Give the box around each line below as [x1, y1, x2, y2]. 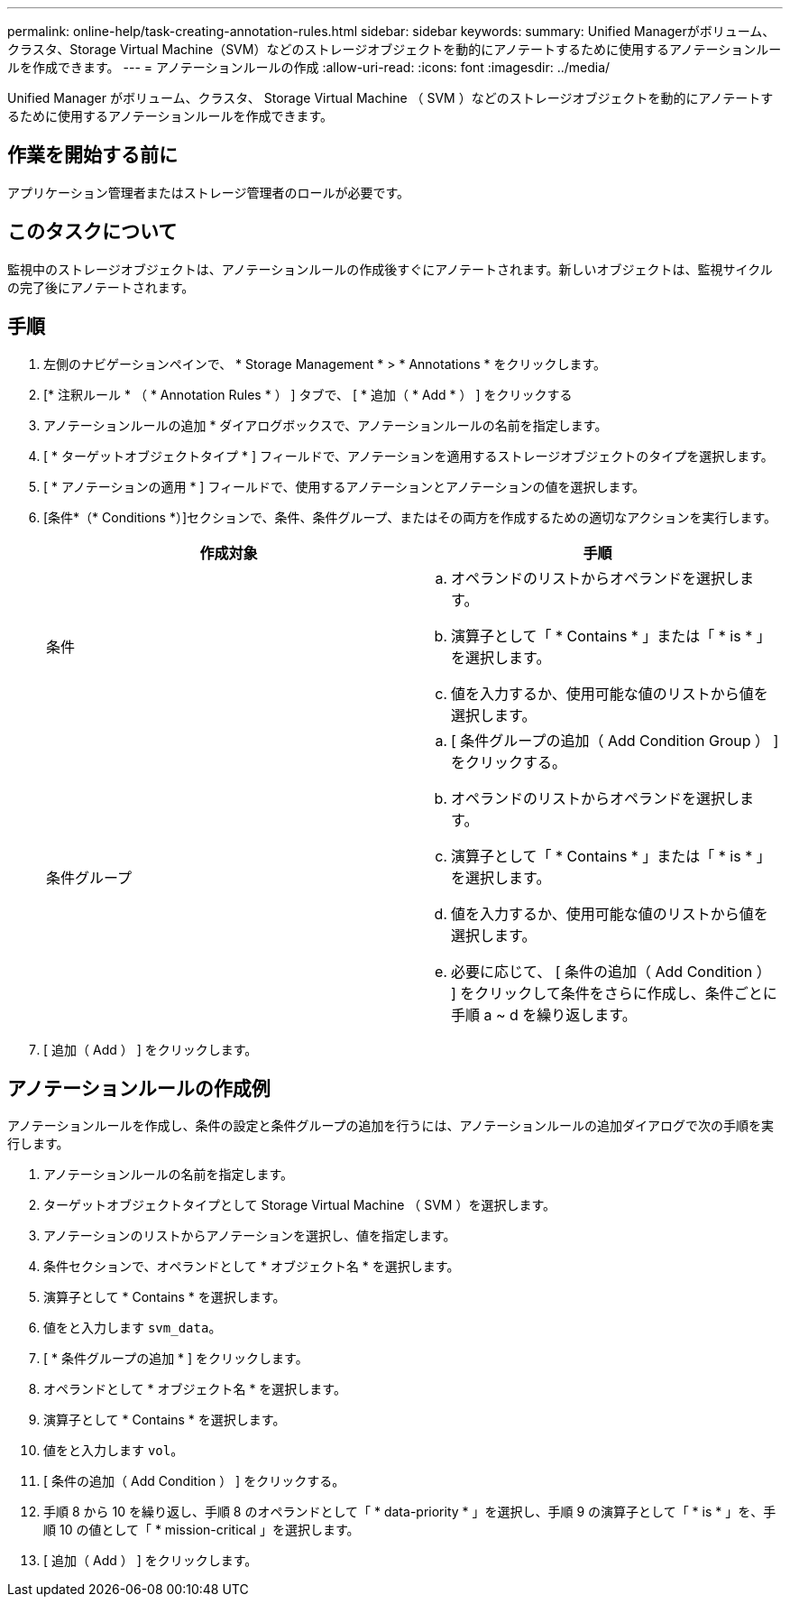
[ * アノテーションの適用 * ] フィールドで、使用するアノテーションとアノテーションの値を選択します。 [43, 478, 646, 494]
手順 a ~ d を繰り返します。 [451, 1005, 637, 1024]
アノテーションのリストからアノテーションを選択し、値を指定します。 [43, 1228, 456, 1244]
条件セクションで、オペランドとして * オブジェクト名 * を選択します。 [43, 1258, 460, 1275]
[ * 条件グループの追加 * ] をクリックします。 [43, 1350, 308, 1367]
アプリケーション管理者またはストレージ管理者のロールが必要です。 [7, 184, 410, 200]
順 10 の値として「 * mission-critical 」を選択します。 [43, 1522, 360, 1538]
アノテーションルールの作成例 [7, 1076, 271, 1100]
